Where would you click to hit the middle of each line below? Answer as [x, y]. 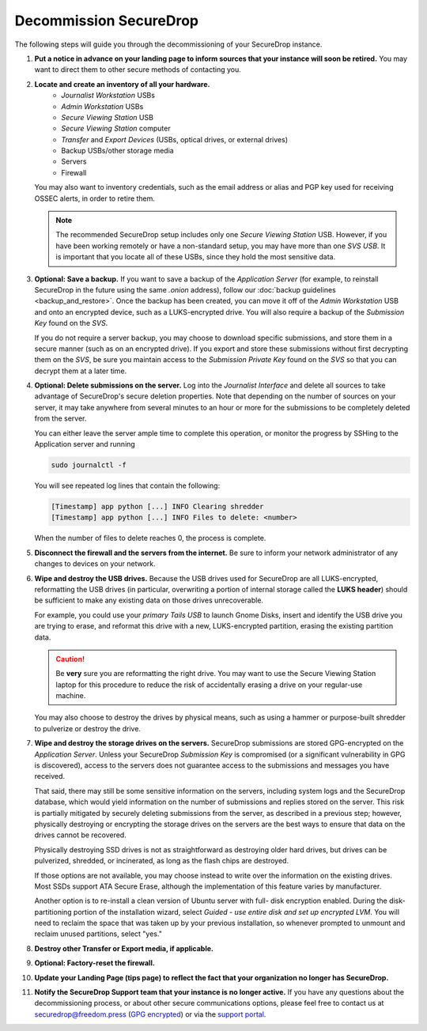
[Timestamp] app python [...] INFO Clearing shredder [157, 506]
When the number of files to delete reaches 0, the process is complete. [150, 538]
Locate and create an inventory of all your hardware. [122, 84]
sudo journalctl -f [89, 465]
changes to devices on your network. [95, 564]
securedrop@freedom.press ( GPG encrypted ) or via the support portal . [150, 1014]
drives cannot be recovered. [80, 835]
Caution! [70, 659]
